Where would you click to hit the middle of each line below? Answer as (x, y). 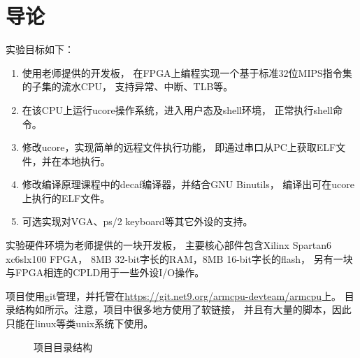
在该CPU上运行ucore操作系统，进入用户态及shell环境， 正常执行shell (177, 109)
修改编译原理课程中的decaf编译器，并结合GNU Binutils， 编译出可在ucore (188, 184)
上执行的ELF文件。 (66, 198)
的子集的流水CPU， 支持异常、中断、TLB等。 (128, 86)
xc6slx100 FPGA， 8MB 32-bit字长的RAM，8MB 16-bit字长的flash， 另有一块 (179, 258)
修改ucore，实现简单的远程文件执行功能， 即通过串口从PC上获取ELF (179, 147)
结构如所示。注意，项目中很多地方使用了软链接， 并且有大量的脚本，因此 (183, 309)
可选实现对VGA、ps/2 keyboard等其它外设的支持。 (137, 221)
